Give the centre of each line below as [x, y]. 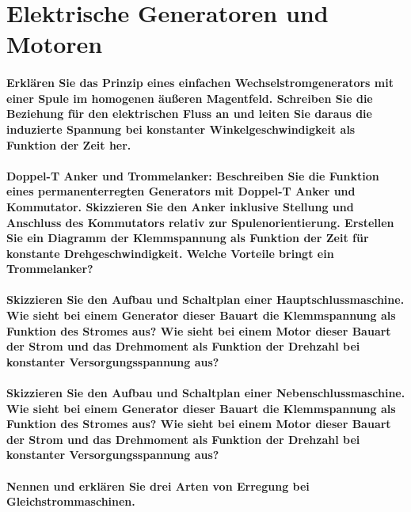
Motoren [55, 44]
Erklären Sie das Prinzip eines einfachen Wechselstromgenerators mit [200, 83]
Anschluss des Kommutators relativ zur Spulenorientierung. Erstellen [200, 222]
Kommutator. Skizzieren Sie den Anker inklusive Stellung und [180, 206]
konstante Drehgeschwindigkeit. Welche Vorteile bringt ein [170, 253]
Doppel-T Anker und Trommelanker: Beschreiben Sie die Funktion [193, 175]
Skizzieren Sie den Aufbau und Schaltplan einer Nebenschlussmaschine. [206, 393]
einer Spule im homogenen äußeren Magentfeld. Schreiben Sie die [190, 98]
